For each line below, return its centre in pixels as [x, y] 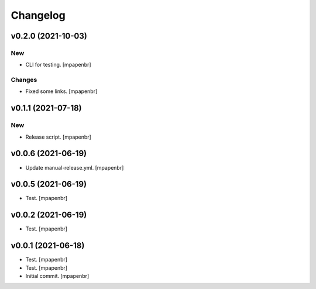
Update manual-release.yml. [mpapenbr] [75, 167]
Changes [24, 80]
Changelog [38, 15]
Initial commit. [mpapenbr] [57, 276]
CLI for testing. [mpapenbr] [58, 65]
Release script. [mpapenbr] [59, 137]
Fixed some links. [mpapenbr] [61, 91]
